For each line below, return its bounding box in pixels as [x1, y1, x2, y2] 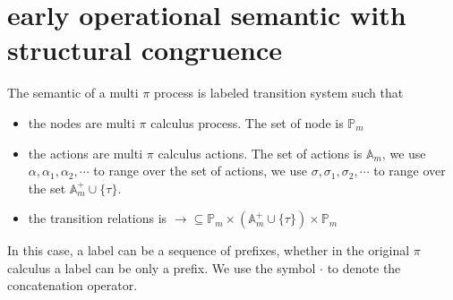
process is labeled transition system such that [153, 83, 404, 102]
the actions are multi [28, 143, 143, 162]
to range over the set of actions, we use [93, 161, 307, 180]
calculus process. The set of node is [150, 113, 344, 132]
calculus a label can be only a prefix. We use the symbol [7, 258, 316, 277]
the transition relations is [28, 209, 167, 227]
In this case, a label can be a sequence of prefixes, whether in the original [7, 241, 410, 260]
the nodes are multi [28, 113, 135, 132]
